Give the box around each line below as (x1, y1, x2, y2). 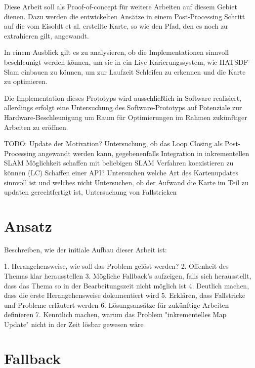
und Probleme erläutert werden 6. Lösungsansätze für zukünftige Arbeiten (4, 299, 229, 310)
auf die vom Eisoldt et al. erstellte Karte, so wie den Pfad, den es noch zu (4, 21, 228, 31)
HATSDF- (219, 56, 251, 67)
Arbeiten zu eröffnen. (4, 122, 68, 132)
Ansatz (4, 215, 52, 236)
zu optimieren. (4, 76, 47, 86)
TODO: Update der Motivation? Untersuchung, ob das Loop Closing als (4, 138, 223, 149)
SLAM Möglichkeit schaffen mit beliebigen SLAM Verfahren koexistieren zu (4, 158, 234, 168)
